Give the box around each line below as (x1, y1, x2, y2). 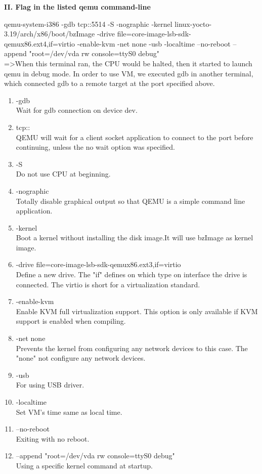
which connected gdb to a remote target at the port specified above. (4, 78, 215, 89)
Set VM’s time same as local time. (16, 406, 122, 417)
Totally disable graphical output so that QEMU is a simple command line (16, 195, 245, 206)
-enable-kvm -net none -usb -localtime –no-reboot (77, 38, 231, 49)
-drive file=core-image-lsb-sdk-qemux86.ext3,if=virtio (16, 259, 181, 270)
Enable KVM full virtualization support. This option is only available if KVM (16, 306, 258, 316)
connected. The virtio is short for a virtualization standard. (16, 279, 200, 289)
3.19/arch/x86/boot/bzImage (4, 28, 95, 39)
